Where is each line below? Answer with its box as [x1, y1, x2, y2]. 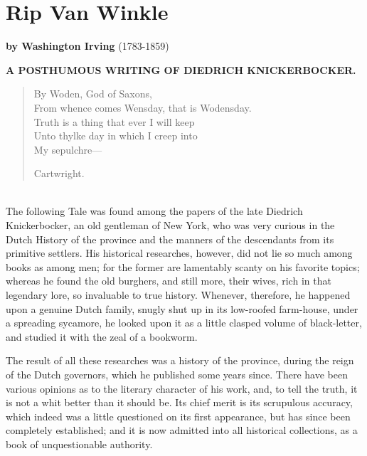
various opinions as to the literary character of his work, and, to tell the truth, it [6, 381, 358, 396]
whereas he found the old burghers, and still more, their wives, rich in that [6, 273, 331, 288]
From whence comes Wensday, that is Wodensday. [33, 100, 252, 115]
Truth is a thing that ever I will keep [33, 114, 195, 129]
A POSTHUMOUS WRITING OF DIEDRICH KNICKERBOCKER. [6, 62, 356, 77]
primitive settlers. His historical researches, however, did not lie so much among [6, 245, 353, 260]
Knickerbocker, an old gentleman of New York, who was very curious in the [6, 218, 335, 233]
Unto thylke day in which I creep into [33, 128, 198, 143]
